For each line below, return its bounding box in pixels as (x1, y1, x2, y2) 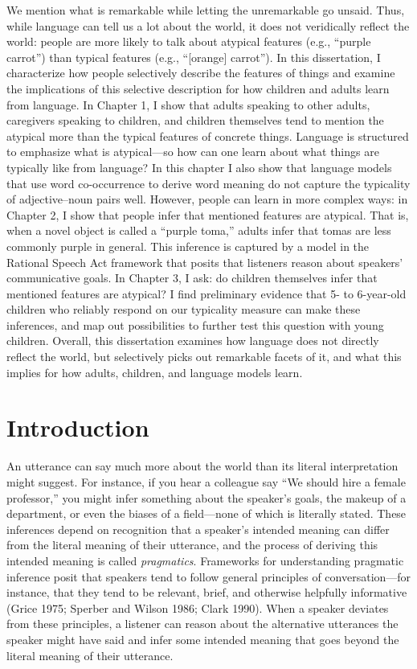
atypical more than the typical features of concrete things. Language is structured (6, 127, 409, 144)
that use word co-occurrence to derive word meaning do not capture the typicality (6, 174, 411, 191)
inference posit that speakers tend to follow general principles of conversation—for (6, 568, 411, 585)
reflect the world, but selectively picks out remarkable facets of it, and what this (6, 348, 402, 365)
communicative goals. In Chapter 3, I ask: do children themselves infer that (6, 269, 378, 286)
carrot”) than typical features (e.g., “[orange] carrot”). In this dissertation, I (6, 48, 381, 65)
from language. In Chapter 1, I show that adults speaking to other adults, (6, 96, 370, 113)
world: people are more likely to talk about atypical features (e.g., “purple (6, 33, 371, 50)
